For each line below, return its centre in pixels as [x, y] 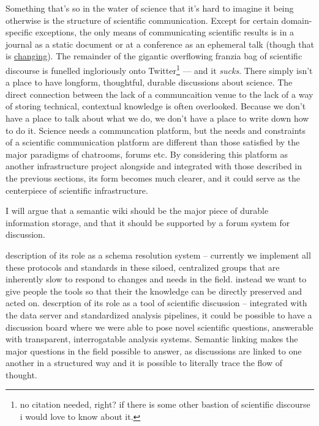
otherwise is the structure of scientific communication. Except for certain [142, 20]
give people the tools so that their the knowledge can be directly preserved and [154, 291]
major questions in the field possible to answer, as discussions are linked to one [154, 351]
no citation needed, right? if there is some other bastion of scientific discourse [165, 404]
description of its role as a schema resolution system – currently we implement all [158, 255]
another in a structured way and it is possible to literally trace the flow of [144, 363]
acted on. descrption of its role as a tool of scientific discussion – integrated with [156, 303]
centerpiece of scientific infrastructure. [77, 190]
